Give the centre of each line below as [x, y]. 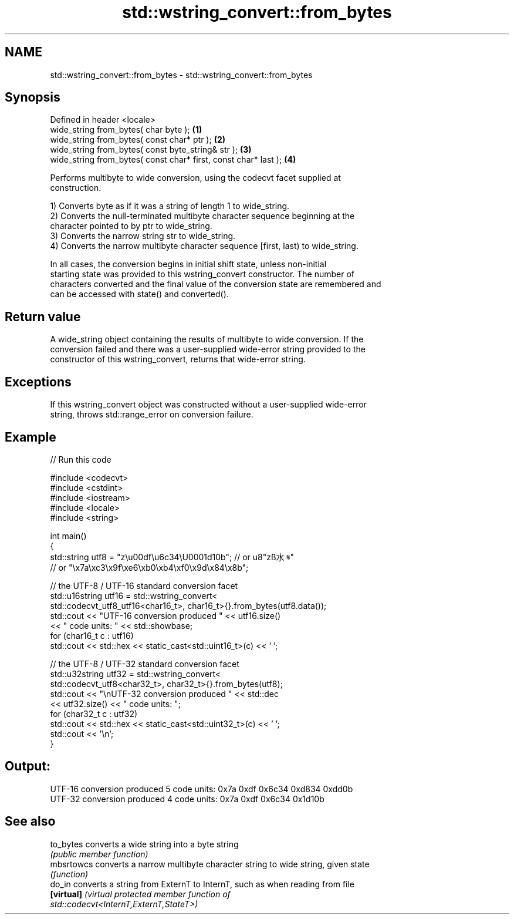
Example [31, 437]
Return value [43, 317]
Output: [28, 766]
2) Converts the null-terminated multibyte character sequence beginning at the [202, 216]
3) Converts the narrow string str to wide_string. [143, 236]
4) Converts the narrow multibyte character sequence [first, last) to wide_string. [204, 246]
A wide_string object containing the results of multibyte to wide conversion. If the [207, 339]
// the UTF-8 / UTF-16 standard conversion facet [144, 585]
